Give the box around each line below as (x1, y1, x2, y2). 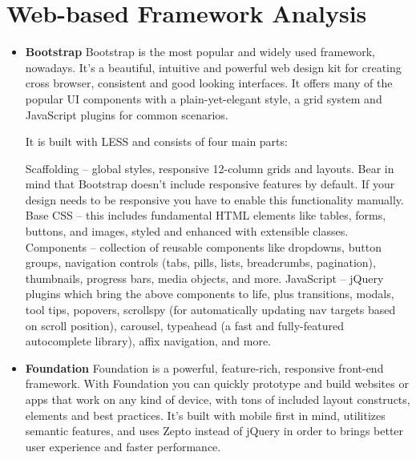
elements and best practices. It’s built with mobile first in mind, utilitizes (25, 406, 386, 423)
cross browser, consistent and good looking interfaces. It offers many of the (25, 75, 393, 91)
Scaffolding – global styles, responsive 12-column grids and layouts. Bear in (25, 159, 394, 176)
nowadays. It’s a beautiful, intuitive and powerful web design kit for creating (25, 59, 402, 75)
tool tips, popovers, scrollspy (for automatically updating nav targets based (25, 301, 396, 318)
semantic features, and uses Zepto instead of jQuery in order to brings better (25, 422, 404, 439)
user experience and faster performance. (25, 438, 221, 454)
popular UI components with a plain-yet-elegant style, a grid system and (25, 90, 382, 107)
